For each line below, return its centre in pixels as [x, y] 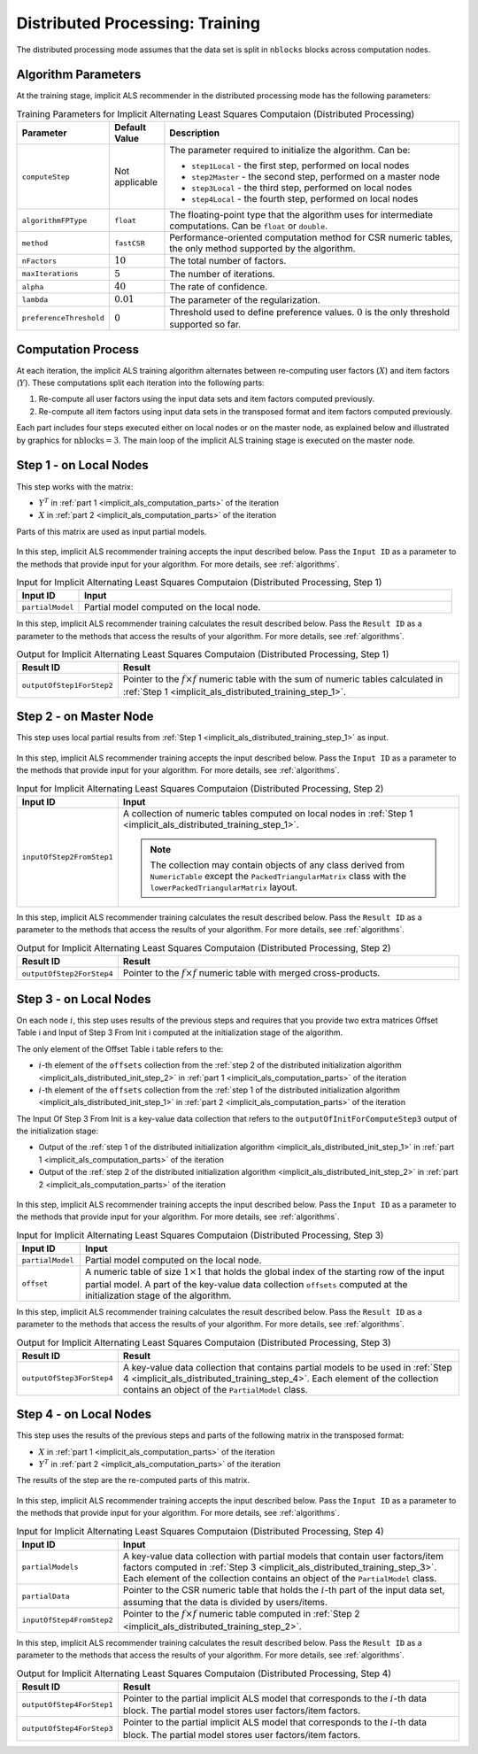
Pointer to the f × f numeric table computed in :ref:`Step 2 [241, 1614]
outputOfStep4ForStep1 [68, 1704]
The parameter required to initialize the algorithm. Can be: [290, 151]
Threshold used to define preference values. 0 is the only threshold [310, 312]
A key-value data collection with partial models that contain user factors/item [283, 1556]
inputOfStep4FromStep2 [68, 1620]
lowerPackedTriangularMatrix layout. [224, 887]
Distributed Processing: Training [139, 23]
